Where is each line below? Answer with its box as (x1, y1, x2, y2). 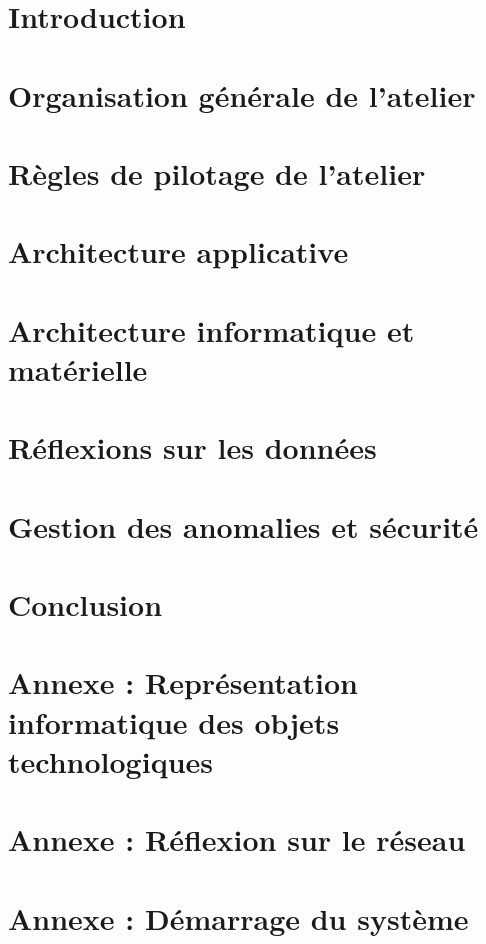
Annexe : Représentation (8, 662, 358, 703)
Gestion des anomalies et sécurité (8, 505, 479, 546)
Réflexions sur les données (8, 427, 377, 468)
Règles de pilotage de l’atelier (8, 152, 426, 193)
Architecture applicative (8, 231, 349, 272)
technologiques (8, 740, 213, 781)
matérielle (8, 348, 148, 389)
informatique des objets (8, 701, 340, 742)
